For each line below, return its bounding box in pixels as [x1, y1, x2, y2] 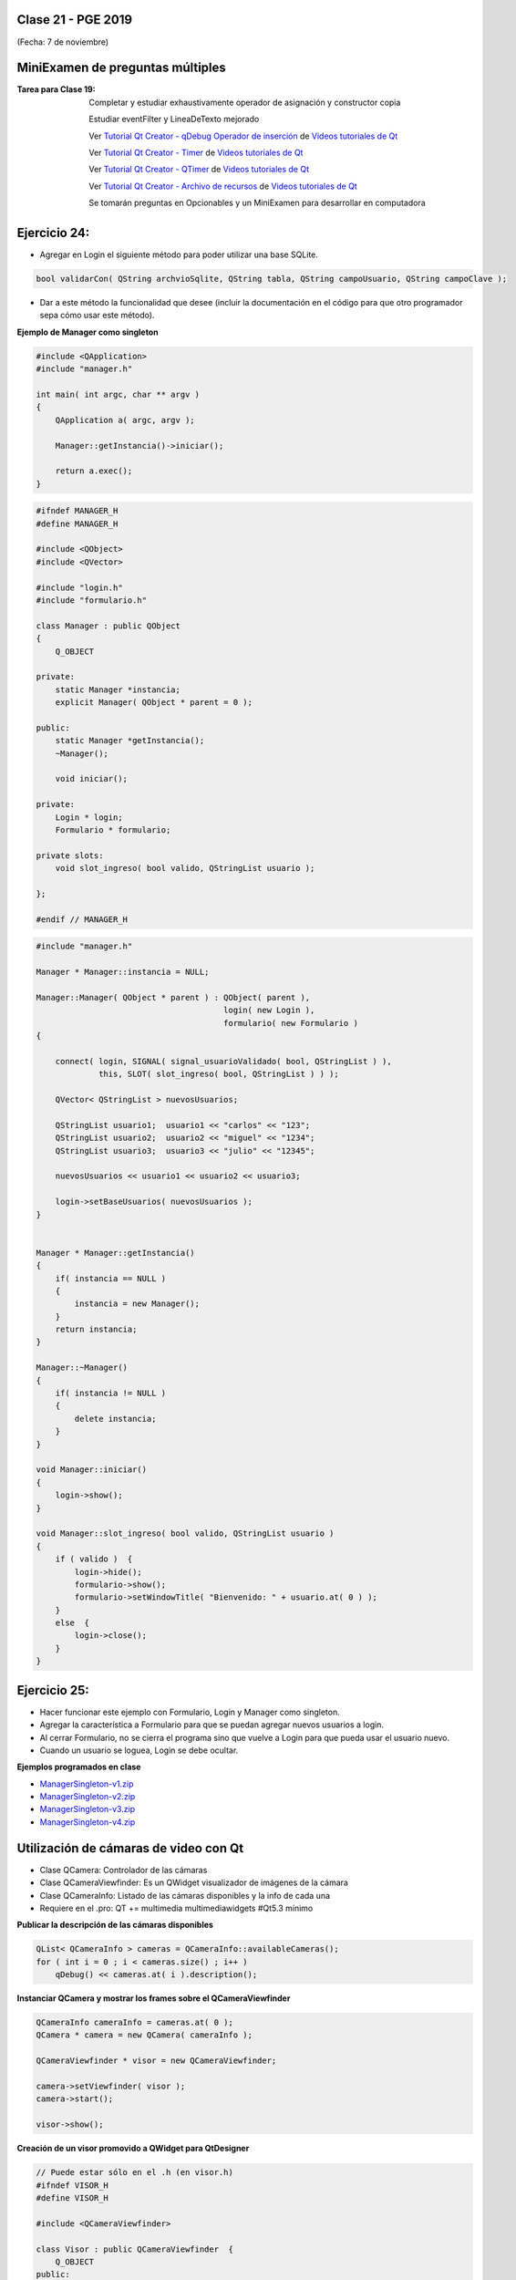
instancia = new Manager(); [74, 1299, 201, 1309]
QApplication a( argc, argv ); [55, 415, 195, 425]
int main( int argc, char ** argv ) [36, 389, 201, 399]
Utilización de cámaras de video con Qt [16, 1840, 244, 1856]
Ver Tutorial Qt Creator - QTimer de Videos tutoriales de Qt [88, 164, 310, 175]
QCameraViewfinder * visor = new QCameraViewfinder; [36, 2056, 277, 2066]
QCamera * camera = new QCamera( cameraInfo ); [36, 2030, 253, 2040]
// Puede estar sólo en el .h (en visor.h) [36, 2167, 234, 2178]
